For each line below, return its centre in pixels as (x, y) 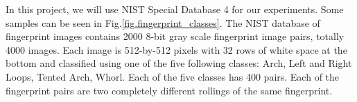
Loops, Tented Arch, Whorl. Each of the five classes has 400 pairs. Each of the (173, 76)
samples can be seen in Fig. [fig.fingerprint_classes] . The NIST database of (163, 22)
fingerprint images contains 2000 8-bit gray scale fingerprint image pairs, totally (175, 36)
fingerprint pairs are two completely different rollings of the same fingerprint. (169, 90)
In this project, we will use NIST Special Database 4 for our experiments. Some (175, 9)
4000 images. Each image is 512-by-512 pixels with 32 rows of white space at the (176, 49)
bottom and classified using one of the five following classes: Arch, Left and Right (179, 63)
